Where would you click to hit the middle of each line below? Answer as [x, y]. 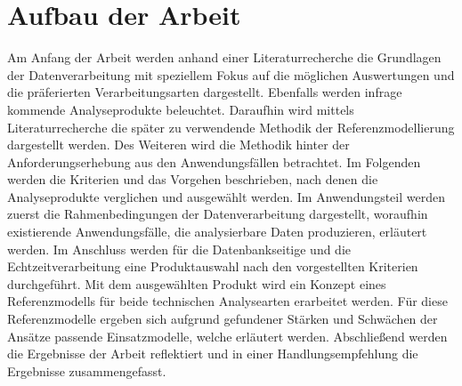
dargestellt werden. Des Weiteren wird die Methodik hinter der [178, 145]
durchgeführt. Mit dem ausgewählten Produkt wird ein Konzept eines [197, 283]
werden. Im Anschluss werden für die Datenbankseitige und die [179, 249]
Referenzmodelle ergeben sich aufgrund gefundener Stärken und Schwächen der [223, 319]
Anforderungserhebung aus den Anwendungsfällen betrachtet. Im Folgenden [214, 161]
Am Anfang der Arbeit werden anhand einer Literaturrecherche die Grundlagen [224, 57]
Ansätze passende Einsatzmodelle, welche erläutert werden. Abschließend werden [227, 336]
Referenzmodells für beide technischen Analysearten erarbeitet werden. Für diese [227, 301]
